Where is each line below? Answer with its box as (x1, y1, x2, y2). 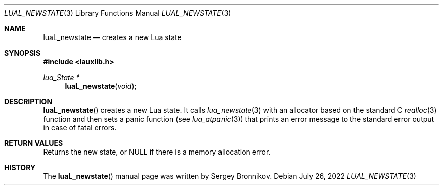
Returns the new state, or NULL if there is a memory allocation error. (43, 147, 271, 156)
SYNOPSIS (4, 49, 41, 57)
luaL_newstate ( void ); (65, 82, 137, 90)
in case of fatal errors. (43, 123, 117, 132)
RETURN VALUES (4, 139, 63, 147)
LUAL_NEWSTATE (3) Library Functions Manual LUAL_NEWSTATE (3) (4, 9, 231, 17)
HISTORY (4, 163, 36, 172)
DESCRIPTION (4, 97, 53, 106)
